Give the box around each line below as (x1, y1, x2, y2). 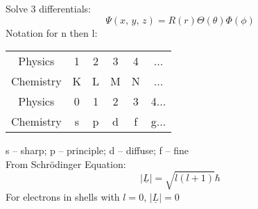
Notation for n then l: (6, 25, 98, 40)
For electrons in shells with (6, 189, 120, 203)
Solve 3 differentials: (6, 1, 92, 15)
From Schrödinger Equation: (6, 156, 126, 171)
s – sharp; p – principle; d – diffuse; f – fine (6, 143, 189, 158)
